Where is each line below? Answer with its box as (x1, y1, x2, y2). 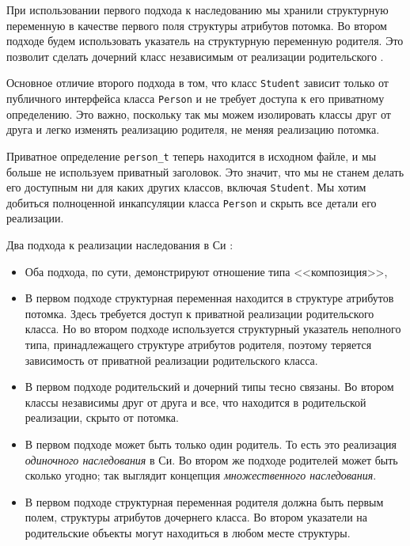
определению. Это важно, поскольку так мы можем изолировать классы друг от (6, 105, 391, 122)
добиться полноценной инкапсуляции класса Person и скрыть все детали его (6, 194, 377, 210)
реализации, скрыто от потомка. (25, 409, 179, 426)
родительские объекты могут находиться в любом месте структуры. (25, 524, 351, 540)
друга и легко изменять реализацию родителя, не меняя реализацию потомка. (6, 121, 380, 138)
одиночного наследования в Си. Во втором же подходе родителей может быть (25, 451, 398, 468)
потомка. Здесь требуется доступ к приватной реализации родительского (25, 305, 374, 321)
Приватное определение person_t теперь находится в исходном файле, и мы (6, 147, 377, 164)
